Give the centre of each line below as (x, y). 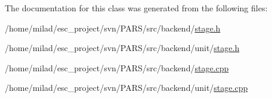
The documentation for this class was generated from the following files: (136, 8)
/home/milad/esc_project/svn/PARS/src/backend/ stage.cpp (117, 67)
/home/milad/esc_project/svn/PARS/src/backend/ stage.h (113, 28)
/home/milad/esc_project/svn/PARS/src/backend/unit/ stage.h (122, 48)
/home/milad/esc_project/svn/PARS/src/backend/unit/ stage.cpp (126, 88)
